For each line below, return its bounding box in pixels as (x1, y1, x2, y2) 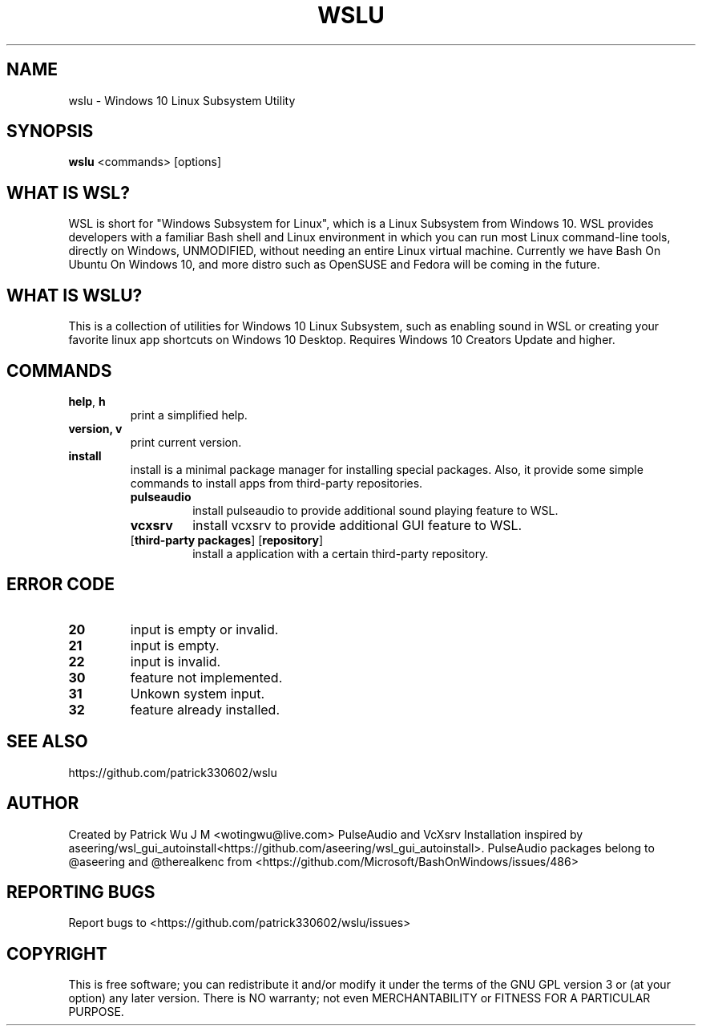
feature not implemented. (130, 669, 283, 686)
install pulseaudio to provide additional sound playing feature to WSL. (192, 503, 559, 517)
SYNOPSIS (6, 121, 94, 142)
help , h (68, 394, 106, 408)
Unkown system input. (130, 685, 265, 702)
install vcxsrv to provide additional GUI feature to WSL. (192, 516, 522, 533)
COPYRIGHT (6, 943, 107, 964)
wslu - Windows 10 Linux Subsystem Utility (68, 93, 296, 107)
